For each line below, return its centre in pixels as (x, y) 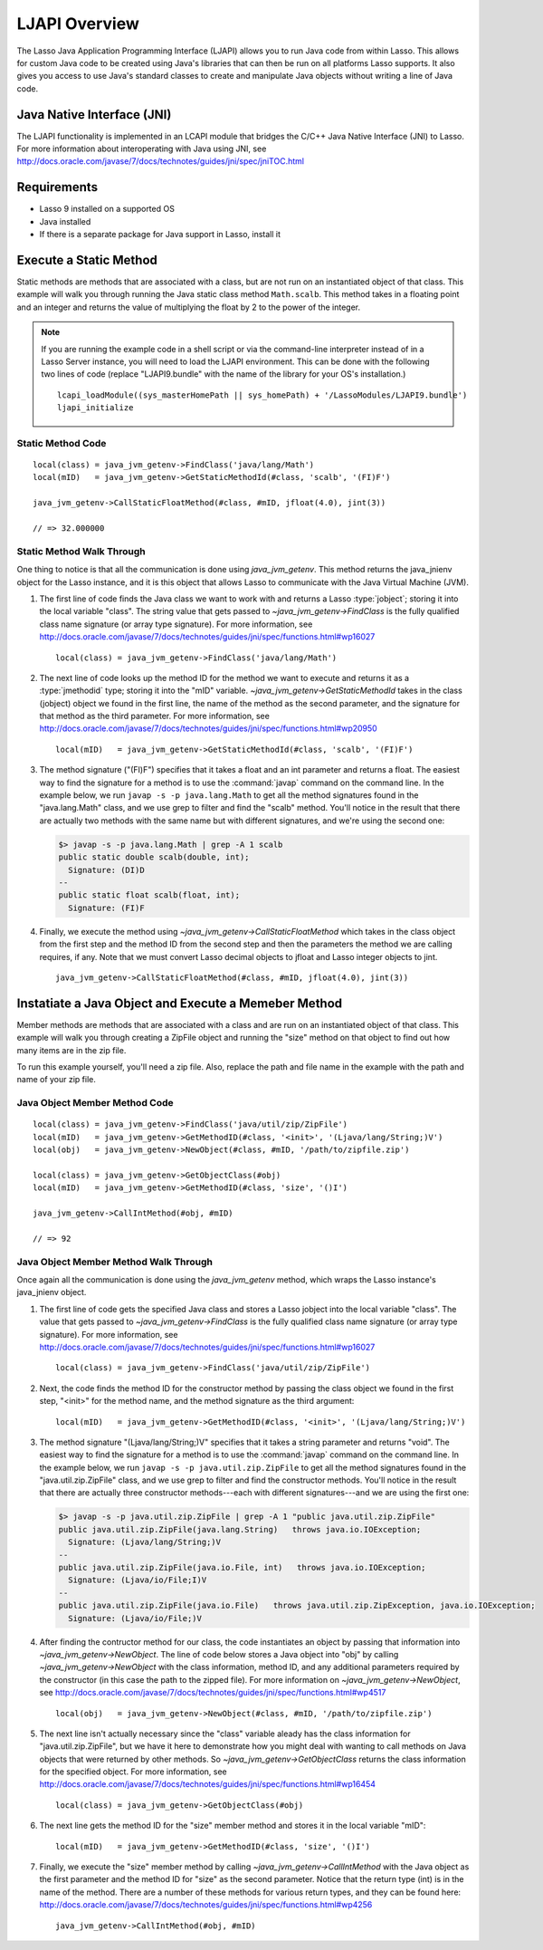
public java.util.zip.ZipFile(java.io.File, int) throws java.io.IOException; (242, 1567)
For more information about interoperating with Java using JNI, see (142, 149)
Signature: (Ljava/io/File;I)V (138, 1580)
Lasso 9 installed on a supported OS (107, 209)
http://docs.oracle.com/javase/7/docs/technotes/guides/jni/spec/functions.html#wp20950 (208, 728)
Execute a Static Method (87, 259)
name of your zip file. (57, 1080)
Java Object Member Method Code (95, 1103)
